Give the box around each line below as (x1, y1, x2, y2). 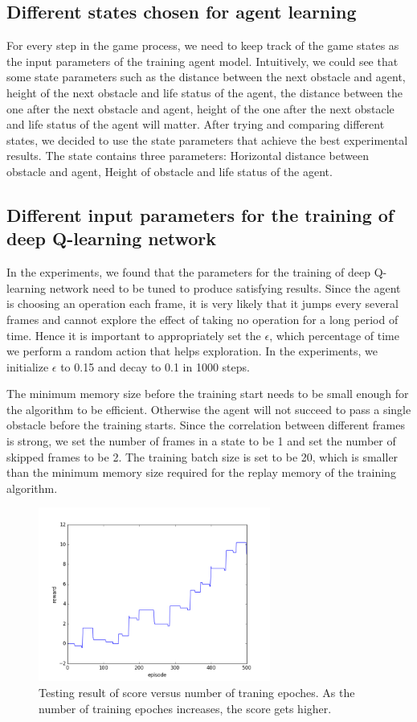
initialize (6, 358, 49, 375)
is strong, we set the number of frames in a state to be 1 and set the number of (6, 433, 396, 449)
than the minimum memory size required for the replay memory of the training (6, 464, 396, 481)
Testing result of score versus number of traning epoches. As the (39, 684, 355, 701)
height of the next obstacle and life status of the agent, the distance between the (6, 84, 403, 101)
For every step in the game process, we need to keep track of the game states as (6, 37, 399, 54)
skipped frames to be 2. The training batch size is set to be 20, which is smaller (6, 448, 399, 465)
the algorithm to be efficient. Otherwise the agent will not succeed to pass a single (6, 400, 411, 417)
